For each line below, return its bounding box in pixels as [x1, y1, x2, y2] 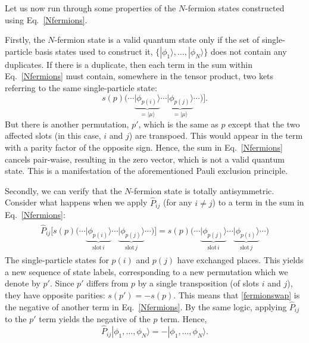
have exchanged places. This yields [177, 254, 304, 266]
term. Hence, [160, 313, 207, 325]
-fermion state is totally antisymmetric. [131, 184, 274, 197]
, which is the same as [138, 117, 219, 130]
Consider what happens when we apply [5, 196, 148, 208]
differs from [86, 277, 129, 289]
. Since [49, 277, 74, 289]
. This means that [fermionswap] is [173, 289, 300, 301]
